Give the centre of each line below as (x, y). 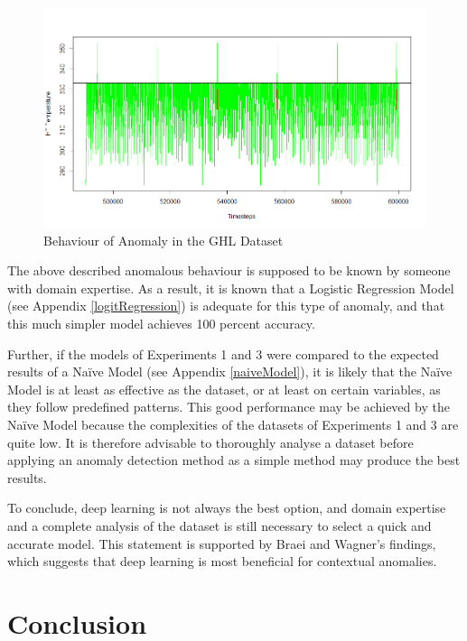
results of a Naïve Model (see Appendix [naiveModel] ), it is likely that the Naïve (230, 372)
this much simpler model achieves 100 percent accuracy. (161, 323)
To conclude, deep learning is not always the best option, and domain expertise (227, 508)
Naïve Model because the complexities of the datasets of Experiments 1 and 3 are (233, 424)
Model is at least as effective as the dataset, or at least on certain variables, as (224, 389)
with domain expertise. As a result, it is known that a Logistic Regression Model (231, 288)
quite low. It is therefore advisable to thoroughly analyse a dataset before (210, 442)
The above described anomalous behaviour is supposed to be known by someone (229, 270)
